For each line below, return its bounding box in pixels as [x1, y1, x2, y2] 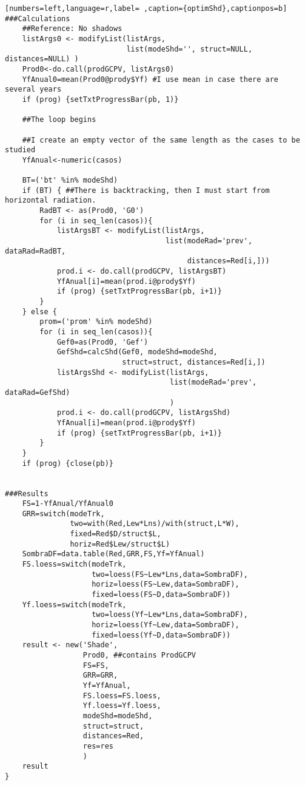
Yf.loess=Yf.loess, [82, 701, 161, 710]
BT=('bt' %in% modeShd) [22, 176, 118, 185]
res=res [82, 741, 113, 750]
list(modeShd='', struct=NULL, [126, 44, 253, 53]
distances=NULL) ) [5, 55, 79, 64]
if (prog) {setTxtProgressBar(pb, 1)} [22, 95, 179, 104]
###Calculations [5, 14, 70, 23]
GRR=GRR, [82, 671, 118, 680]
